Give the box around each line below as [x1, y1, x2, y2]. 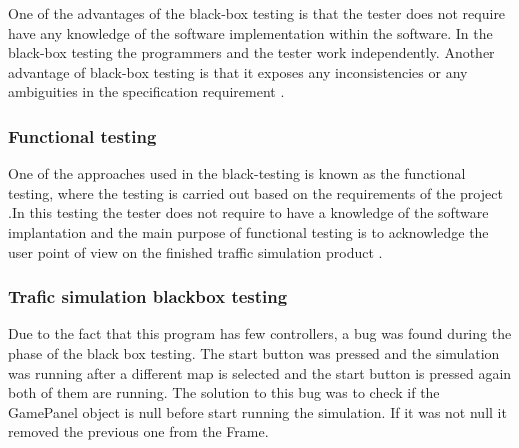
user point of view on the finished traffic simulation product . [8, 241, 383, 262]
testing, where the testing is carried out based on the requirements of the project [8, 182, 503, 203]
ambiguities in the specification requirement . [8, 81, 285, 102]
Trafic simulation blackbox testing [8, 284, 288, 309]
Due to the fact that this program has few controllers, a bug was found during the [8, 323, 512, 344]
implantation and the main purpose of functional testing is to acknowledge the [8, 221, 489, 242]
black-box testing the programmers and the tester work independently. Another [8, 42, 495, 63]
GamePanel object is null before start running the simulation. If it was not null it [8, 401, 507, 422]
